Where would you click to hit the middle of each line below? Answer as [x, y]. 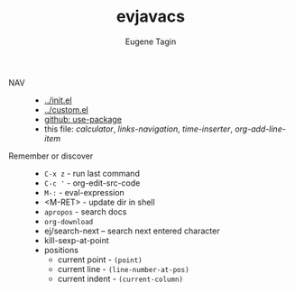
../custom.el [66, 109]
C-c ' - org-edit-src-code [92, 183]
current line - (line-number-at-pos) [124, 269]
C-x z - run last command [92, 173]
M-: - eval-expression [84, 192]
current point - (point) [100, 260]
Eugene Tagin [151, 41]
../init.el [58, 100]
